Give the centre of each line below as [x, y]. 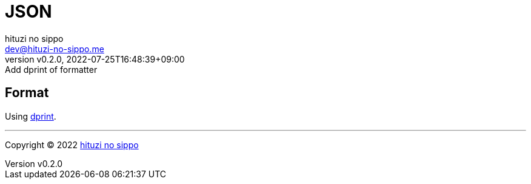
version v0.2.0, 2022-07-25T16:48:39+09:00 [95, 59]
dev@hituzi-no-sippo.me [55, 49]
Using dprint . [31, 116]
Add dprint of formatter [51, 69]
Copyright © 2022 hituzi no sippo [72, 145]
